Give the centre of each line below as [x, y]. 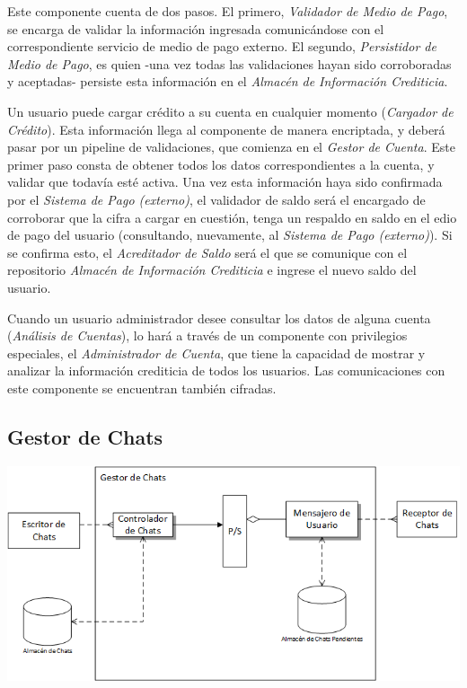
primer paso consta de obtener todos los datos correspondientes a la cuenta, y [221, 164]
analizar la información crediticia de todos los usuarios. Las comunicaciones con [226, 370]
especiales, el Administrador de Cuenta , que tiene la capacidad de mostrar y [216, 353]
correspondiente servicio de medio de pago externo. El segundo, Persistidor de [222, 46]
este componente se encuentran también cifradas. [142, 388]
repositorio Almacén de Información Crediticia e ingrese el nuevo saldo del [212, 270]
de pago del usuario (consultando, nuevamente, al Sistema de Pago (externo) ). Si [230, 235]
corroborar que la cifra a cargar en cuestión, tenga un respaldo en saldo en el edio [232, 217]
